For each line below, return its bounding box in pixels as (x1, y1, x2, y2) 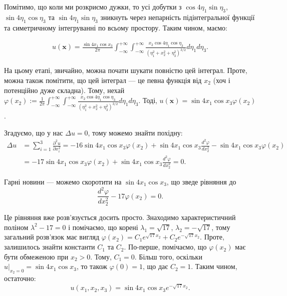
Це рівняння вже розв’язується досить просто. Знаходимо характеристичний (4, 212, 236, 222)
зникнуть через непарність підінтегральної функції (100, 11, 255, 22)
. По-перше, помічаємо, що (124, 241, 207, 252)
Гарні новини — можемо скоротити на (4, 176, 122, 187)
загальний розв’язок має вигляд (4, 231, 100, 242)
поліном (4, 221, 29, 232)
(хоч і (213, 74, 230, 85)
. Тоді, (138, 95, 157, 105)
